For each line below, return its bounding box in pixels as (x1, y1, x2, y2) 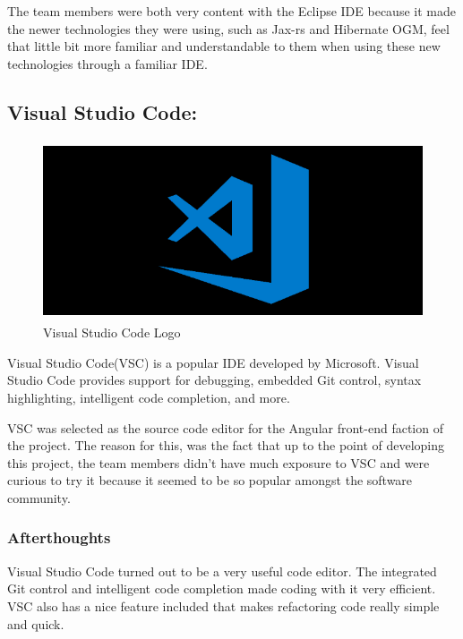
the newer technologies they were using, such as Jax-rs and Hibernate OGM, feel (7, 19, 450, 38)
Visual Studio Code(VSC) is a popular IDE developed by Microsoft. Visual (7, 353, 419, 371)
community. (7, 488, 71, 507)
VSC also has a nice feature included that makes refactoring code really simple (7, 596, 440, 615)
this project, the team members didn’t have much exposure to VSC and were (7, 453, 430, 472)
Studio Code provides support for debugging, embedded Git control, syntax (7, 371, 422, 389)
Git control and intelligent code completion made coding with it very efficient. (7, 579, 436, 598)
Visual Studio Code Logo (43, 323, 181, 342)
